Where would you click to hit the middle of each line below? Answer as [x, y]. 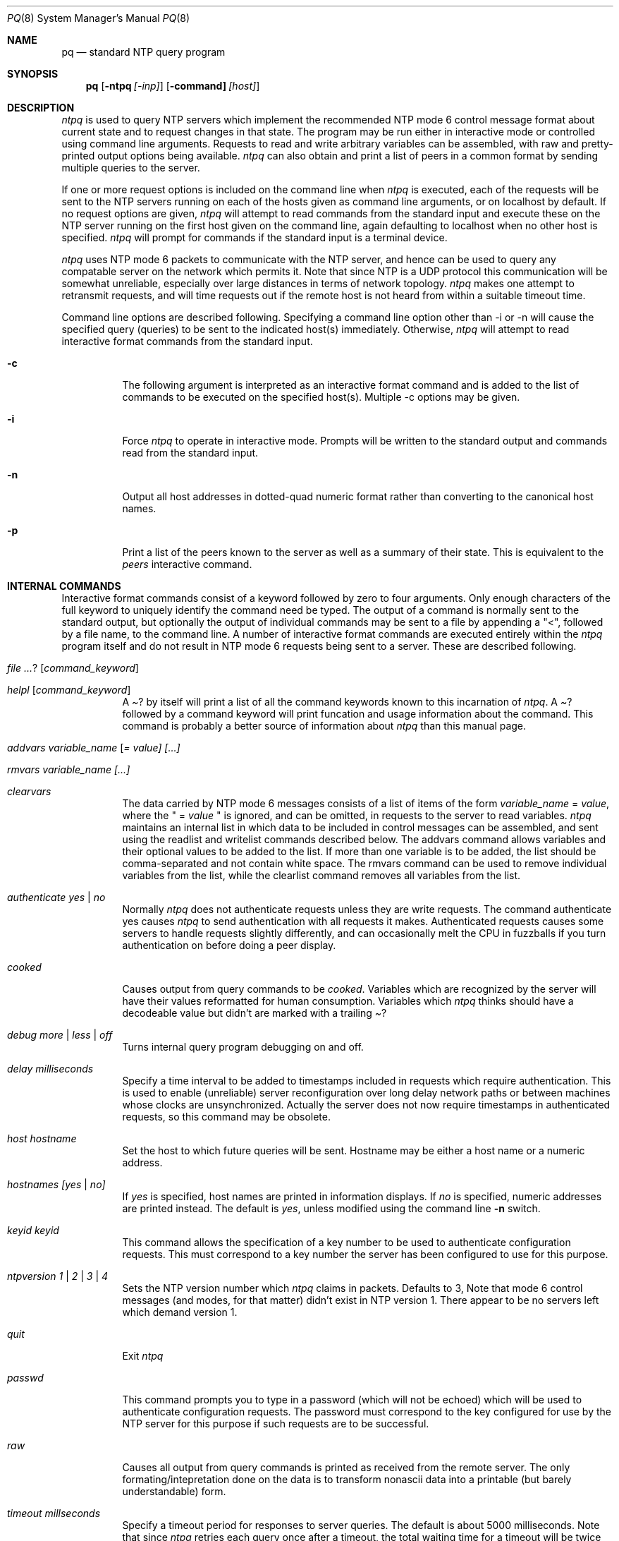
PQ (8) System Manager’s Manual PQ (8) [99, 18]
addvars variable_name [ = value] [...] [94, 748]
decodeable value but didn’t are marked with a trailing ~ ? [255, 1013]
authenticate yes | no [56, 897]
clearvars [29, 791]
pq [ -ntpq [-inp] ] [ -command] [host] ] [173, 86]
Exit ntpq [143, 1356]
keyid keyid [33, 1230]
